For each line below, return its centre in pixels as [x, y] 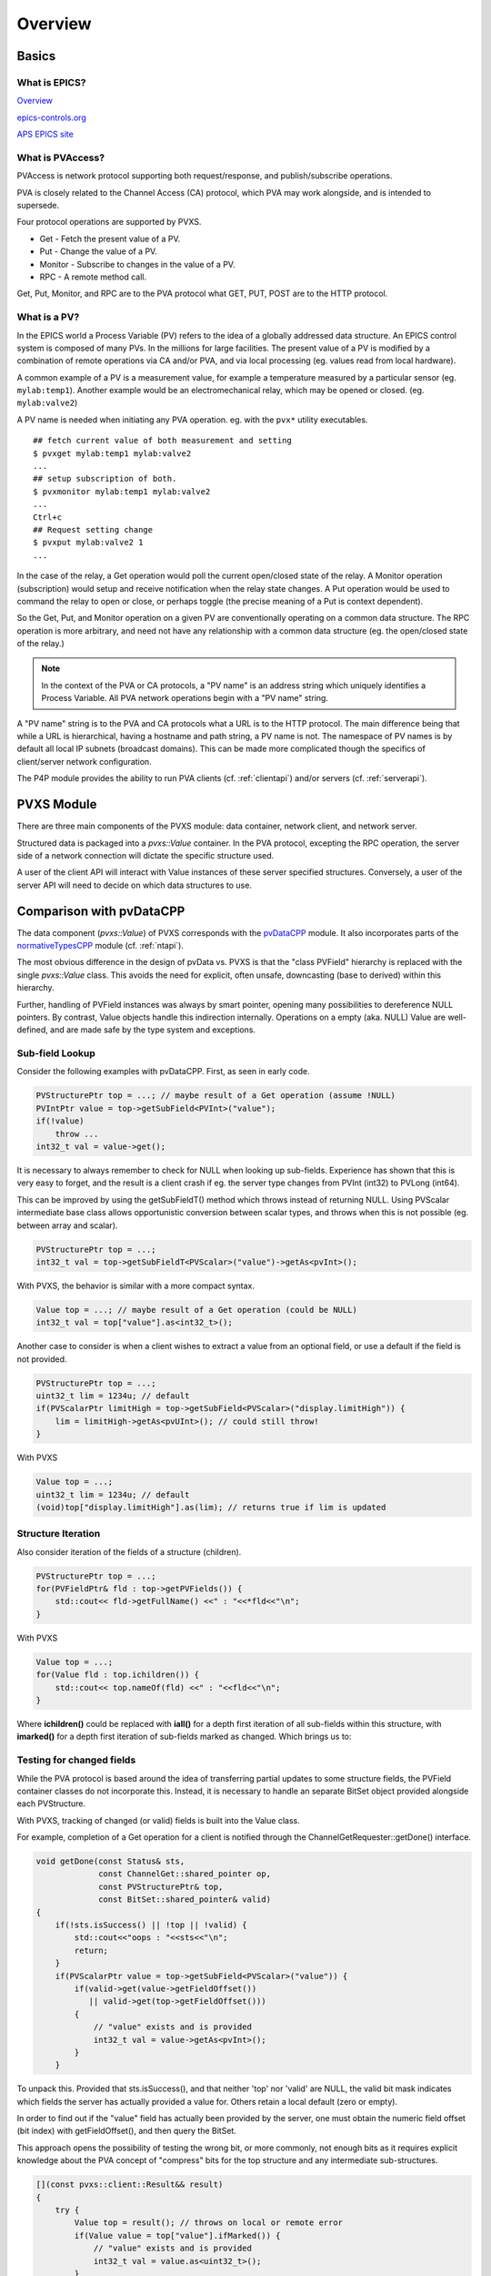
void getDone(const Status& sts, [110, 1861]
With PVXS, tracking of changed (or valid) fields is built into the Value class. [158, 1820]
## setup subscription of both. [105, 479]
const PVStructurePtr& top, [161, 1886]
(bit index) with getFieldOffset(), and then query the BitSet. [126, 2131]
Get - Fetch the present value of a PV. [110, 239]
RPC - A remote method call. [93, 277]
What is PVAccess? [60, 157]
